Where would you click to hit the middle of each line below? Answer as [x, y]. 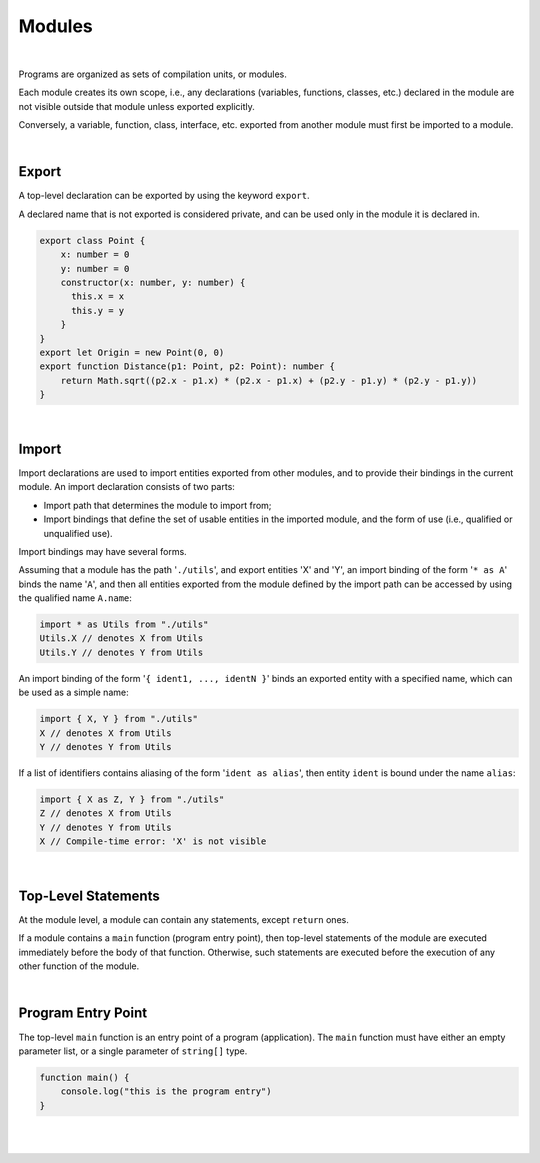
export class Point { [92, 240]
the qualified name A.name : [75, 598]
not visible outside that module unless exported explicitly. [136, 106]
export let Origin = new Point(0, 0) [132, 352]
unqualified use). [78, 533]
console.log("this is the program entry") [166, 1091]
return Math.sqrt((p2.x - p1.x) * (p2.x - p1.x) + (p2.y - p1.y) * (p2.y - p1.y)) [269, 380]
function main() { [84, 1077]
